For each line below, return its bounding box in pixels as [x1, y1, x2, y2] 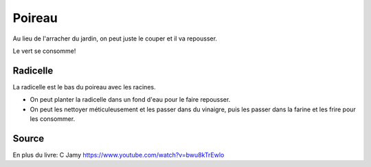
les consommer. [30, 115, 76, 123]
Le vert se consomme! [12, 47, 76, 55]
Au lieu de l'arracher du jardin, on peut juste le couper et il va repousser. [12, 34, 218, 43]
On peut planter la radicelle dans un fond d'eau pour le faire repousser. [30, 96, 231, 104]
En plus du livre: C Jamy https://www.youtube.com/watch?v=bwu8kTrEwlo [12, 151, 225, 159]
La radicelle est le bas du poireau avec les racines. [12, 82, 156, 91]
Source [12, 133, 45, 144]
